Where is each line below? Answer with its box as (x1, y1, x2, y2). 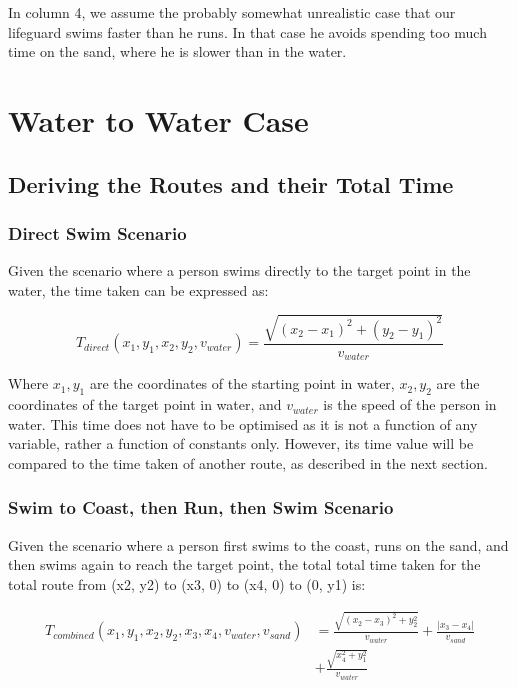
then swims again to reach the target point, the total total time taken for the (8, 554, 481, 575)
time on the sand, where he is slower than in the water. (8, 41, 347, 62)
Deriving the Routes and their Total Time (8, 168, 454, 199)
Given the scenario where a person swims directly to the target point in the (8, 260, 471, 281)
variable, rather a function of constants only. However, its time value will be (8, 433, 474, 454)
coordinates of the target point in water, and (8, 394, 282, 415)
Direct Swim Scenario (8, 220, 187, 245)
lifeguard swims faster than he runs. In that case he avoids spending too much (8, 21, 487, 42)
